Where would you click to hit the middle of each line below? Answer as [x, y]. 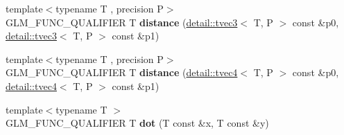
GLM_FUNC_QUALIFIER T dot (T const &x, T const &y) [137, 123]
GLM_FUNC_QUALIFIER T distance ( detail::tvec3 [122, 22]
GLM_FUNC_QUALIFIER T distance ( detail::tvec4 [122, 72]
